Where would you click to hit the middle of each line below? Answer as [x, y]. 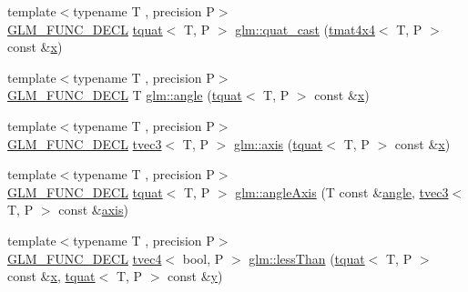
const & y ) [195, 276]
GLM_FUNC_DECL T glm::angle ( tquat [125, 95]
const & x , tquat [51, 276]
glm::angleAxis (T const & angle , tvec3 [342, 191]
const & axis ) [93, 210]
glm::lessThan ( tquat [307, 258]
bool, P [203, 258]
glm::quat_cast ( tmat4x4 [305, 29]
